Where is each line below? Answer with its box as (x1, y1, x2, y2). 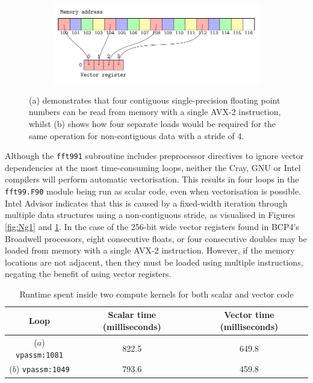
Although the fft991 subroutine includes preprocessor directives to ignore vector (5, 149, 304, 162)
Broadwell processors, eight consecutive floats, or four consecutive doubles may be (5, 232, 307, 244)
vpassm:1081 (16, 350, 63, 360)
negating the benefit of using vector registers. (5, 267, 172, 280)
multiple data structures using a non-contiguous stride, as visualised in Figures (5, 208, 296, 221)
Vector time (224, 308, 274, 321)
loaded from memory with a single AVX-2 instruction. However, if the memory (5, 244, 295, 257)
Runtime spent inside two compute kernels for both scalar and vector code (19, 287, 294, 300)
